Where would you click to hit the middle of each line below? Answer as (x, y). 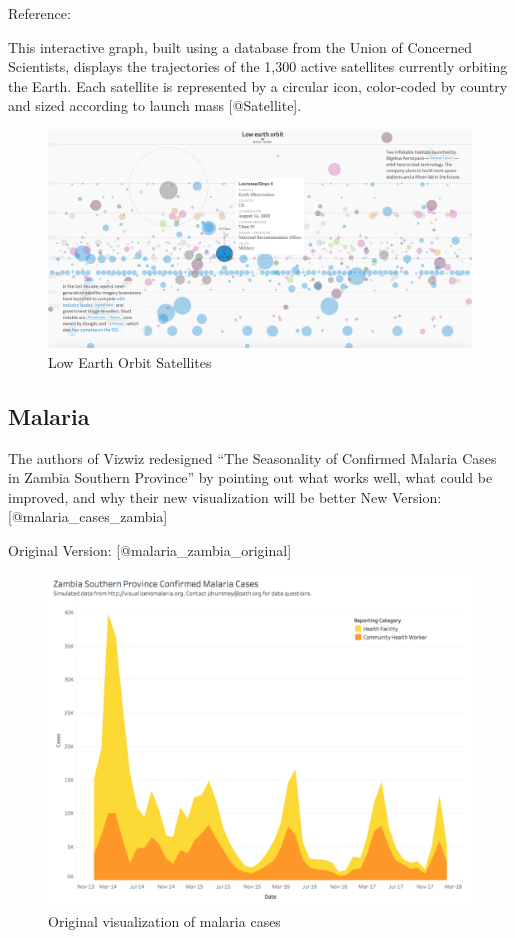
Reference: (39, 13)
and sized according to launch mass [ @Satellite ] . (155, 105)
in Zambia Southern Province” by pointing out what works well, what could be (250, 477)
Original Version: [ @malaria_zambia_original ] (150, 549)
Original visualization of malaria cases (164, 921)
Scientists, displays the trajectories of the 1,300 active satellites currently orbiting (258, 66)
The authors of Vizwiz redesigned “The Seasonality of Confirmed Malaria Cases (252, 457)
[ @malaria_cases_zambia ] (88, 516)
